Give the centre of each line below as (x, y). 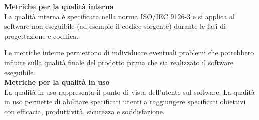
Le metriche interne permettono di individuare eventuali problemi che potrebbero (129, 53)
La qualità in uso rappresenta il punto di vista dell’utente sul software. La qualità (129, 92)
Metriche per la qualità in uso (57, 82)
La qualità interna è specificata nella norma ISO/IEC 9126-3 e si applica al (119, 16)
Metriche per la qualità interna (59, 6)
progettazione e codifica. (41, 36)
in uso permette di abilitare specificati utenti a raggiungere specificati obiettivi (125, 102)
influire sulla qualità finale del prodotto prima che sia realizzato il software (119, 62)
